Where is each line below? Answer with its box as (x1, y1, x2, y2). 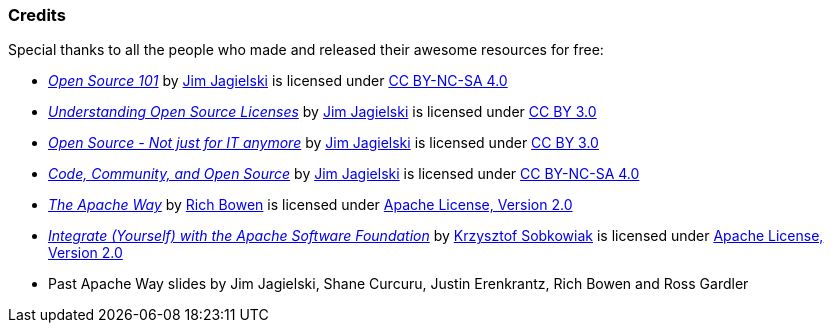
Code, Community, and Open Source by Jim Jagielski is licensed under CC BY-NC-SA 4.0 (48, 165, 640, 183)
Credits (8, 5, 66, 25)
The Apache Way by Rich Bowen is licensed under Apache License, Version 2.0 (48, 196, 573, 214)
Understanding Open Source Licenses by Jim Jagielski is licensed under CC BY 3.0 (48, 103, 597, 121)
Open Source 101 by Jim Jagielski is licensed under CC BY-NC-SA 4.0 (48, 72, 508, 90)
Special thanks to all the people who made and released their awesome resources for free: (8, 41, 604, 59)
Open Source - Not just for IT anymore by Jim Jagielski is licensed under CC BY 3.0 (48, 134, 599, 152)
